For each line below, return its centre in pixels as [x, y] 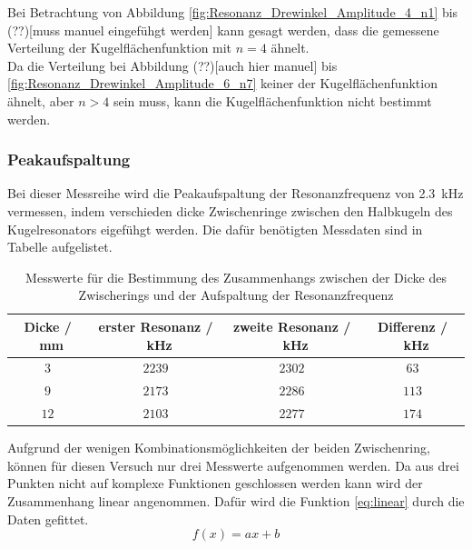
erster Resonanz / [156, 326]
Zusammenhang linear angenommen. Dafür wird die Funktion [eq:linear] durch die [236, 500]
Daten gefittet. [48, 519]
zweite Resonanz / [292, 326]
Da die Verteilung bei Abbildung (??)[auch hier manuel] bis [172, 65]
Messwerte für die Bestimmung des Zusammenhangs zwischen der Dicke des [236, 277]
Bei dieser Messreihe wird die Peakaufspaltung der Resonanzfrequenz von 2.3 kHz [236, 193]
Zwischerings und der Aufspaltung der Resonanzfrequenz [236, 295]
